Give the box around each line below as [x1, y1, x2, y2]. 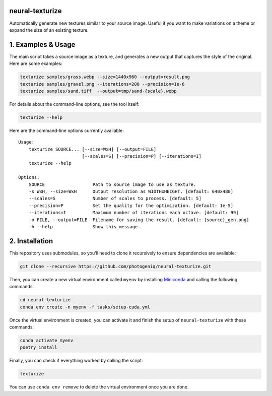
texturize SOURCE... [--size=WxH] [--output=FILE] [28, 146, 157, 152]
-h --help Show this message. [28, 224, 141, 229]
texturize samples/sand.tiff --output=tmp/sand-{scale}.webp [20, 88, 177, 94]
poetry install [20, 345, 57, 350]
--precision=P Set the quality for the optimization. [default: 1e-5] [28, 203, 234, 209]
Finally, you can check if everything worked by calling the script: [9, 358, 143, 364]
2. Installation [9, 237, 53, 245]
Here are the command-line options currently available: [9, 127, 124, 134]
